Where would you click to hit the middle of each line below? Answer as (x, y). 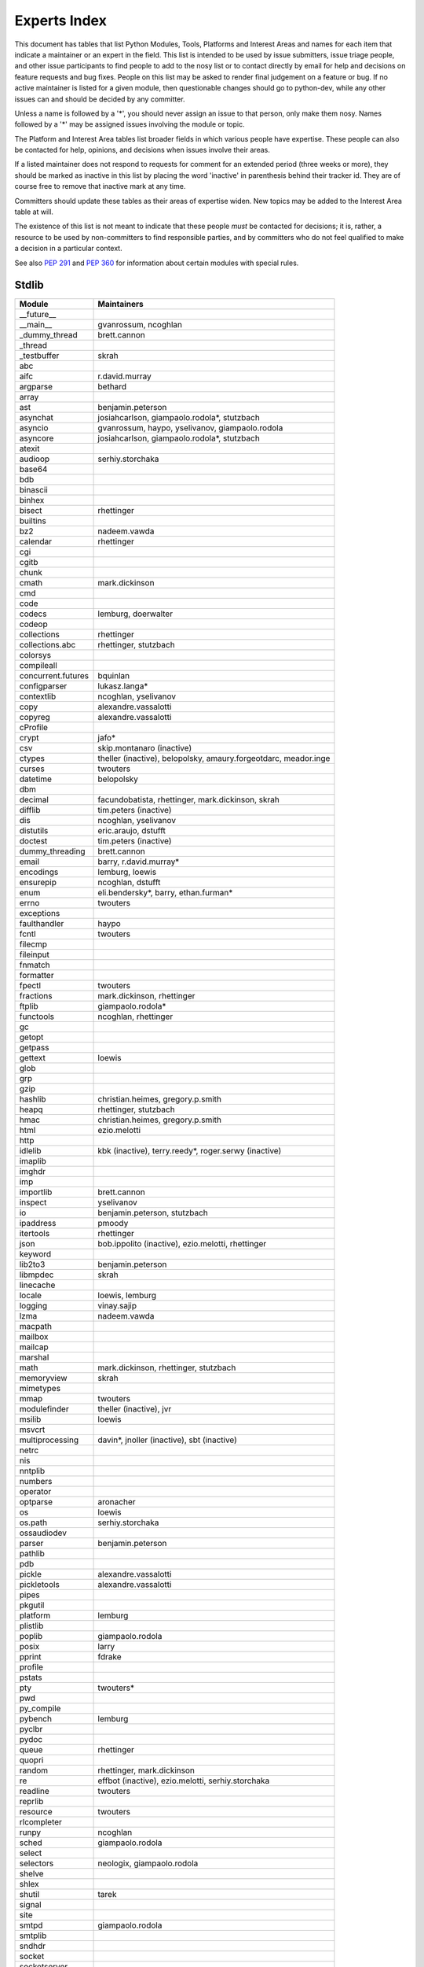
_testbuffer (39, 356)
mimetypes (40, 1389)
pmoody (113, 1223)
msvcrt (32, 1430)
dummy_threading (52, 851)
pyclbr (31, 1729)
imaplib (33, 1161)
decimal (34, 800)
